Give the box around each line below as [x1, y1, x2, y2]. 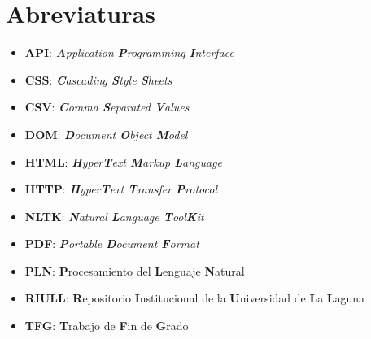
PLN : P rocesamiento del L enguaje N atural [24, 262, 245, 279]
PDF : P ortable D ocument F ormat [24, 235, 199, 252]
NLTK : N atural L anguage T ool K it [24, 207, 204, 224]
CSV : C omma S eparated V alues [24, 98, 190, 115]
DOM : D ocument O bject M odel [24, 125, 188, 142]
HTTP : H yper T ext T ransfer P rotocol [24, 180, 217, 198]
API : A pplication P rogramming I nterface [24, 44, 234, 61]
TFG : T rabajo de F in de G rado [24, 317, 189, 334]
